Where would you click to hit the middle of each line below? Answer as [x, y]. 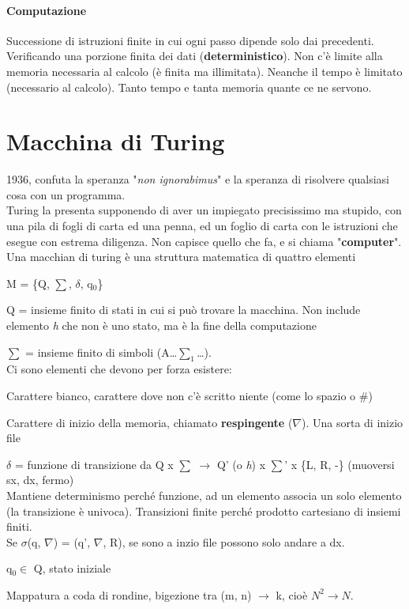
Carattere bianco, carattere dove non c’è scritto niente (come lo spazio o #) [189, 396]
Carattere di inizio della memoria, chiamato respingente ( [150, 422]
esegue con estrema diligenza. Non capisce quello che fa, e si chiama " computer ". [204, 241]
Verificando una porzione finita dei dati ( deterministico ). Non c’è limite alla [195, 56]
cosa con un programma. [66, 194]
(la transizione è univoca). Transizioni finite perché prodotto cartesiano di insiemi [204, 511]
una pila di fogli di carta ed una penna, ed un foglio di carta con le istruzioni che [202, 226]
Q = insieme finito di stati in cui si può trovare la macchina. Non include [184, 310]
